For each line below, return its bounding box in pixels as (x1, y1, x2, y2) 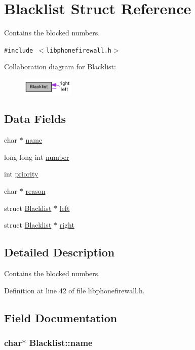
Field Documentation (4, 310, 118, 325)
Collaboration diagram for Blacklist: (4, 61, 116, 72)
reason (25, 186, 46, 196)
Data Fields (4, 111, 66, 126)
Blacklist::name (29, 336, 93, 348)
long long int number (4, 151, 69, 162)
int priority (4, 168, 38, 179)
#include (4, 47, 33, 54)
